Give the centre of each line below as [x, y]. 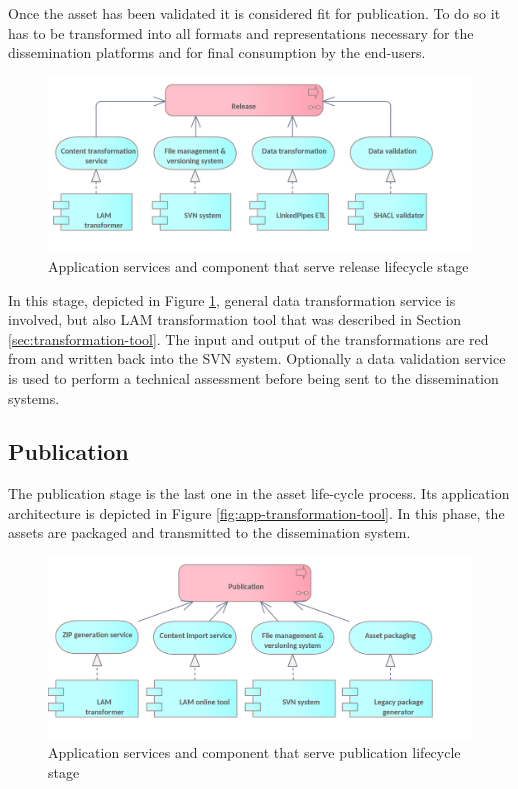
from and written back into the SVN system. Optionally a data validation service [257, 358]
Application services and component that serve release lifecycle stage [258, 265]
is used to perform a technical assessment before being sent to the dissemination [253, 377]
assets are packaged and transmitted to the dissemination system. [209, 532]
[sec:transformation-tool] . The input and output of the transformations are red [248, 338]
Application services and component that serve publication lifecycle [254, 752]
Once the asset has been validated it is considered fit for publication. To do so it [254, 13]
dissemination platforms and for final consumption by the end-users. [217, 52]
